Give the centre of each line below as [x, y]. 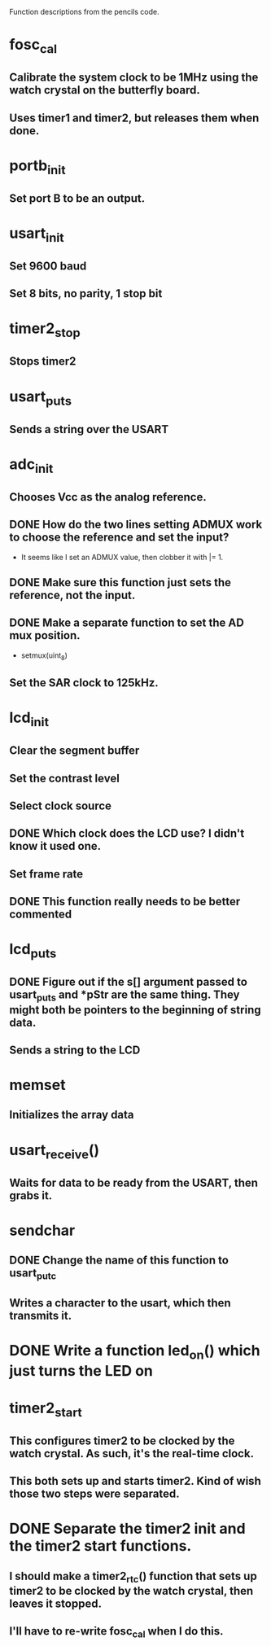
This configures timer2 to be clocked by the [122, 1440]
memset [37, 1085]
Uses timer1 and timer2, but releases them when [134, 118]
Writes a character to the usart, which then [120, 1303]
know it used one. [55, 846]
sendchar [42, 1230]
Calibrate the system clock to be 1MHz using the [134, 78]
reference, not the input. [72, 595]
